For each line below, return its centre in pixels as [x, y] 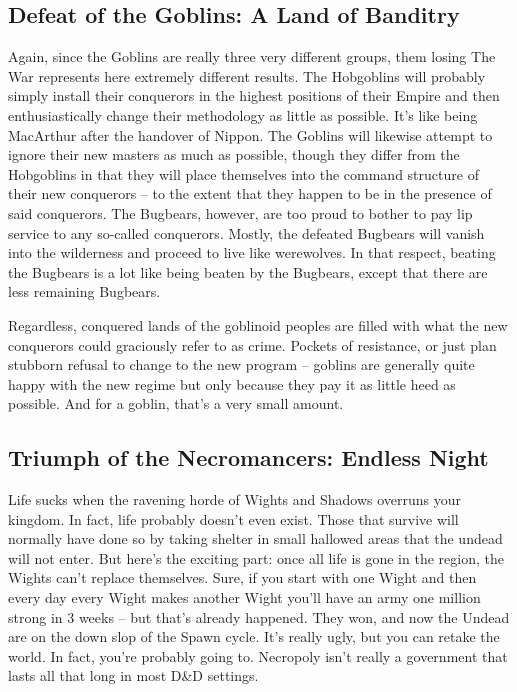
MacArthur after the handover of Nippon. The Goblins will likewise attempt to [250, 134]
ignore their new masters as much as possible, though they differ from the [234, 154]
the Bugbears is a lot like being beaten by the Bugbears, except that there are [248, 271]
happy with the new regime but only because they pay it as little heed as [232, 383]
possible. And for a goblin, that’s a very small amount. [176, 403]
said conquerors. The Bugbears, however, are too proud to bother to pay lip [240, 212]
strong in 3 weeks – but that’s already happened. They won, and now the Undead [259, 616]
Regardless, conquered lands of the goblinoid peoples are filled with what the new [258, 324]
